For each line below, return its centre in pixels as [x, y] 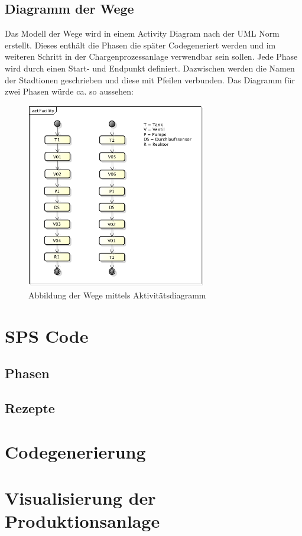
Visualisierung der [80, 498]
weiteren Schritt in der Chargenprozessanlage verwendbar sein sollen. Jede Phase [151, 56]
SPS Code [47, 335]
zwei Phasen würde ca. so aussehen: [69, 91]
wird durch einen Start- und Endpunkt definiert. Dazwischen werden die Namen [150, 68]
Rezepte [30, 408]
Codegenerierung [75, 451]
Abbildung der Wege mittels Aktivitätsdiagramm [117, 295]
